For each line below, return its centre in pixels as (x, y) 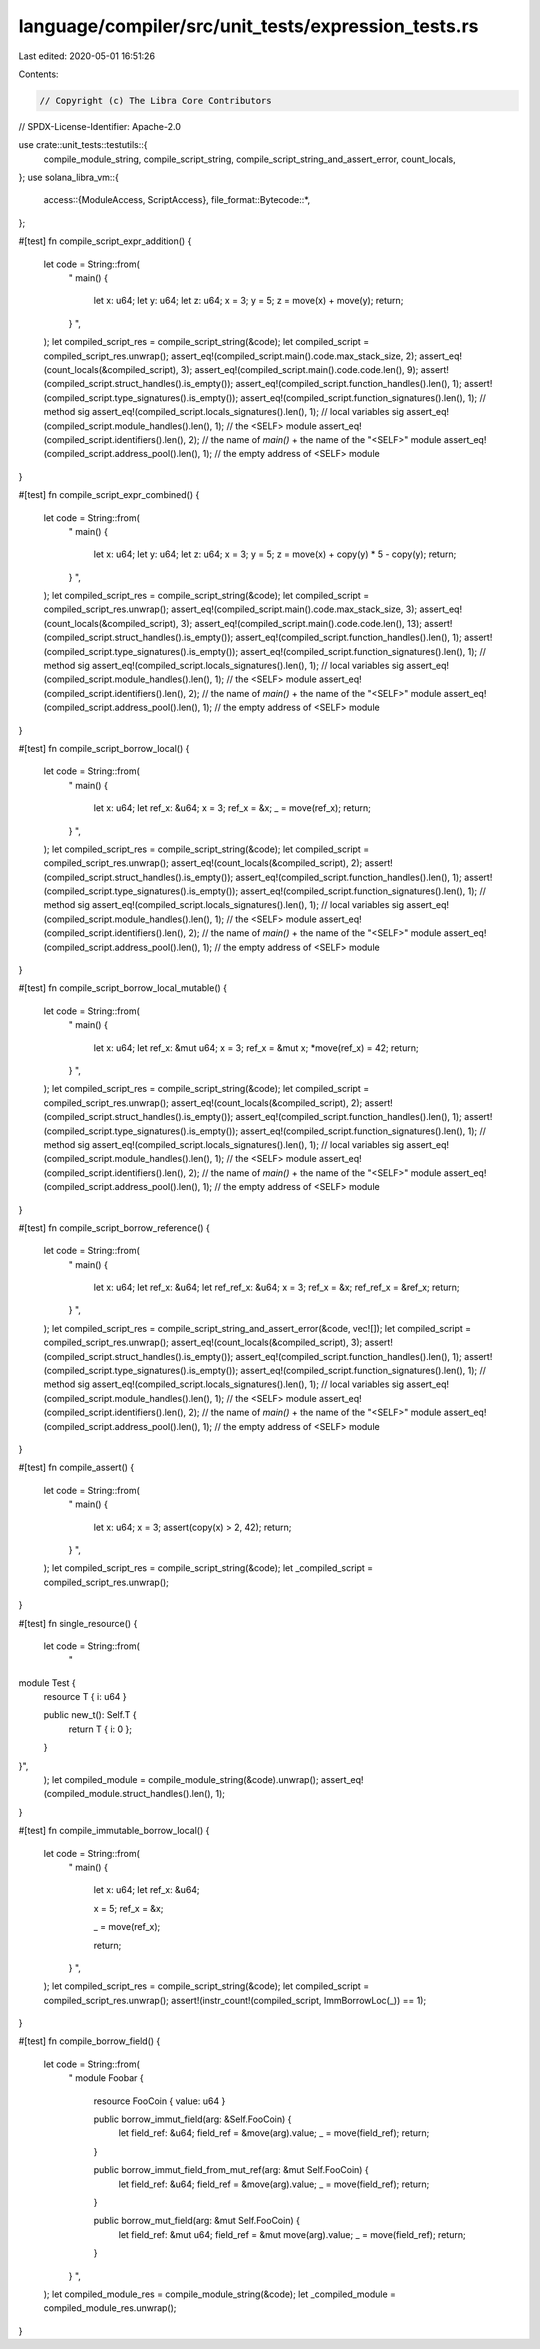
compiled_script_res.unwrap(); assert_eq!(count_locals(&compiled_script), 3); (203, 1342)
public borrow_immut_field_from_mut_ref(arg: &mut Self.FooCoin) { (231, 2170)
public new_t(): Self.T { (90, 1715)
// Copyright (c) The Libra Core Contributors (155, 100)
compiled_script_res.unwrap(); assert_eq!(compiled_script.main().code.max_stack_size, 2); (230, 356)
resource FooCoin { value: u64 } (159, 2101)
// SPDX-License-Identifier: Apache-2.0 (100, 126)
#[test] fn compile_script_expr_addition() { (105, 241)
